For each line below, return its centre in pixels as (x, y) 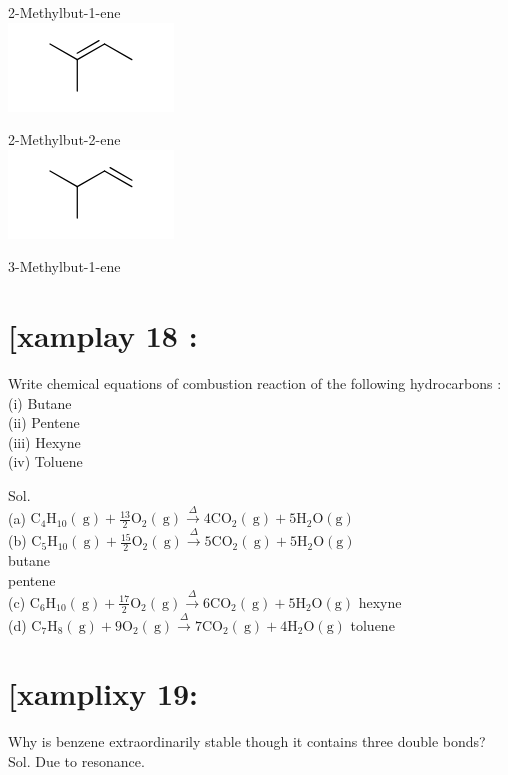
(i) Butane (40, 402)
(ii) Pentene (44, 422)
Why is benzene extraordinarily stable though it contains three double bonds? (247, 741)
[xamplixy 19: (103, 693)
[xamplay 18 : (103, 335)
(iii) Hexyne (44, 441)
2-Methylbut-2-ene (64, 139)
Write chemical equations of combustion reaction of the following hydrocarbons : (255, 383)
